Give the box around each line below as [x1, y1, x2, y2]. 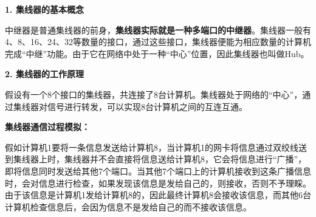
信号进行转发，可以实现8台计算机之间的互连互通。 [47, 100, 247, 112]
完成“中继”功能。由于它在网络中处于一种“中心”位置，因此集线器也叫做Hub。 [5, 47, 309, 60]
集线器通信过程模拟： [5, 120, 90, 133]
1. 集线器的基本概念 [5, 3, 84, 15]
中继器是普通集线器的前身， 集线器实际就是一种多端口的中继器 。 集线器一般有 [5, 23, 311, 36]
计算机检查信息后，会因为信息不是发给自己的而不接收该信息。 [5, 200, 252, 213]
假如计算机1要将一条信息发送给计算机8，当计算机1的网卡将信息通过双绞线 [5, 140, 298, 153]
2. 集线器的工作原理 [5, 67, 84, 80]
